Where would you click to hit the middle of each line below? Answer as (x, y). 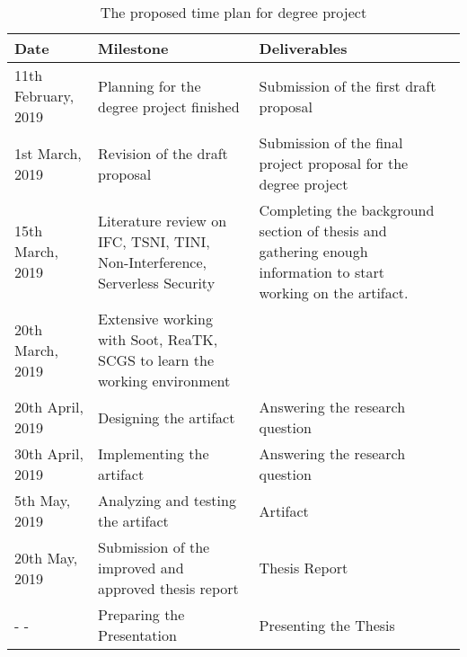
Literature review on (163, 220)
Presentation (137, 635)
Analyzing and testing (167, 500)
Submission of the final (331, 142)
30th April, (49, 453)
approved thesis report (168, 588)
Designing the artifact (167, 417)
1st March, (48, 153)
